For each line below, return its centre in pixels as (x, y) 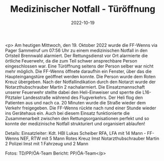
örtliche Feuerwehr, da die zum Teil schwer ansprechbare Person (71, 61)
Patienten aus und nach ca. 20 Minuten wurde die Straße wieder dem (76, 102)
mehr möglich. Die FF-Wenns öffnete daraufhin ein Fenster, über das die (78, 71)
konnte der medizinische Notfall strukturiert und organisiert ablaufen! (75, 124)
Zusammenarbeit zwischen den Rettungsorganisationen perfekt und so (77, 118)
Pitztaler (14, 97)
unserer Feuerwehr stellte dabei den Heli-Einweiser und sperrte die (73, 92)
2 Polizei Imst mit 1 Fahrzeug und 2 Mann (47, 143)
